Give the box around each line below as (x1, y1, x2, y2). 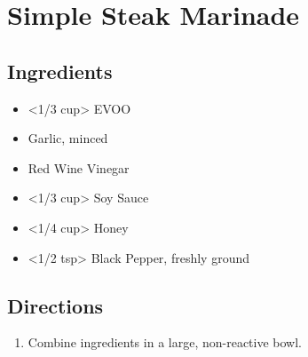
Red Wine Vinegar (28, 158, 130, 177)
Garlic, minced (28, 129, 108, 147)
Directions (7, 291, 104, 319)
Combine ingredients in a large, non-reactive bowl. (28, 333, 302, 352)
